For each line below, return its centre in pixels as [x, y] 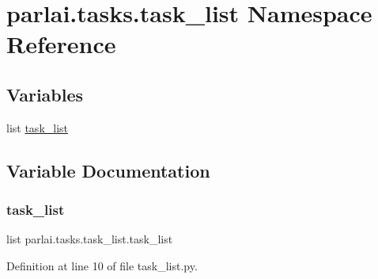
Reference [61, 44]
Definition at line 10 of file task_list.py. [102, 265]
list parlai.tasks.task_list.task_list [90, 239]
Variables [45, 94]
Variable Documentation [108, 170]
